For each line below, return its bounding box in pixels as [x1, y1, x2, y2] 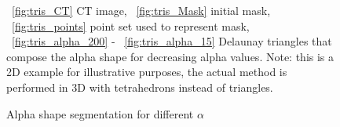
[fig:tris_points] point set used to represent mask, [12, 17, 250, 34]
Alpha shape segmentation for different [6, 105, 194, 122]
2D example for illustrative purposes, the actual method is [6, 63, 287, 80]
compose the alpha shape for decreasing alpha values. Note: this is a [6, 48, 335, 64]
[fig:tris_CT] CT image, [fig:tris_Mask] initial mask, [12, 2, 271, 18]
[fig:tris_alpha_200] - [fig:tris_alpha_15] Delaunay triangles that [12, 33, 332, 49]
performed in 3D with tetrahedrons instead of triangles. [6, 78, 273, 95]
